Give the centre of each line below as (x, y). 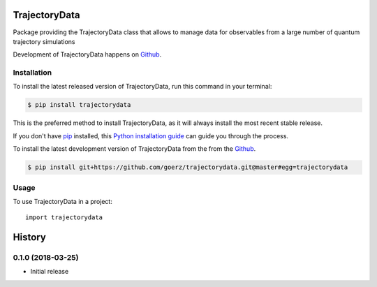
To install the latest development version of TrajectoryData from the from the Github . (134, 149)
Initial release (50, 272)
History (30, 237)
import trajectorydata (64, 218)
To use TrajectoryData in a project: (63, 201)
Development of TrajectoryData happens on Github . (87, 54)
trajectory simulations (44, 41)
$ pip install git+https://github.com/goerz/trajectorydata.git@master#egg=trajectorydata (188, 167)
